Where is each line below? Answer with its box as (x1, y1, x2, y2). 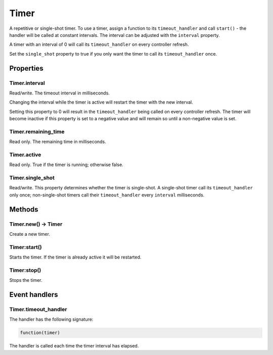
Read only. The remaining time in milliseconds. (9, 139, 106, 145)
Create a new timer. (9, 231, 51, 237)
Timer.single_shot (9, 174, 55, 181)
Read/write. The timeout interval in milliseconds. (9, 90, 110, 96)
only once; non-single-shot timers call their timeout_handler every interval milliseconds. (9, 192, 205, 198)
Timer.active (9, 151, 41, 158)
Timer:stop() (9, 267, 41, 274)
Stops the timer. (9, 277, 42, 283)
